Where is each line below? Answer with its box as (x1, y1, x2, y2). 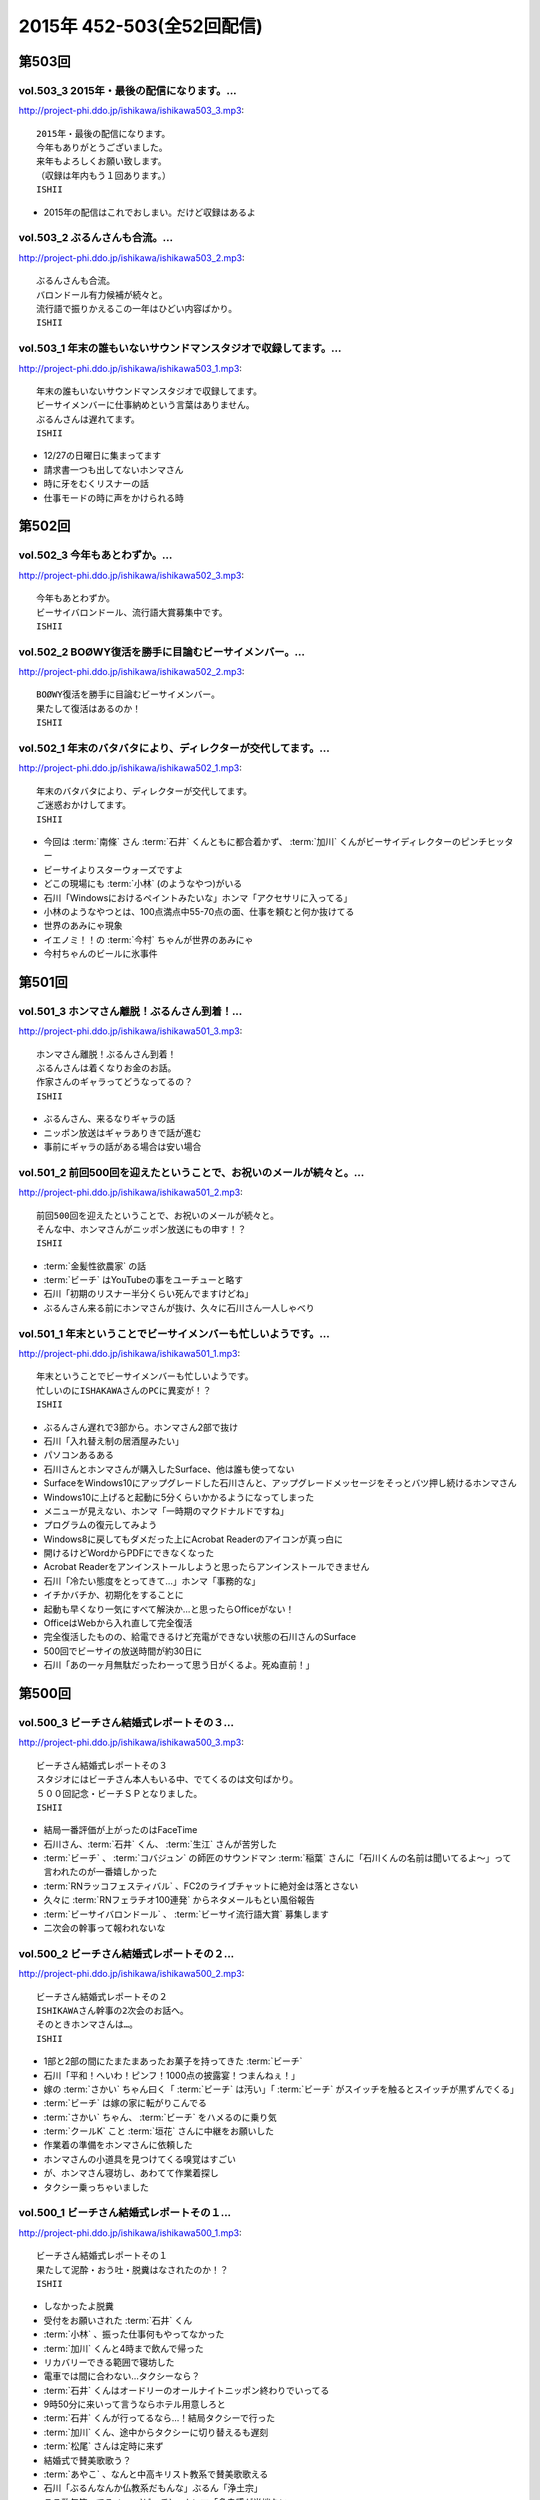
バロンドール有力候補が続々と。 (36, 289, 168, 300)
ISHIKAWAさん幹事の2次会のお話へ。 (36, 2005, 189, 2016)
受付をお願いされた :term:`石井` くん (43, 2314, 193, 2326)
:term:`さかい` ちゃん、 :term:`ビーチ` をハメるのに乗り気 (43, 2111, 277, 2123)
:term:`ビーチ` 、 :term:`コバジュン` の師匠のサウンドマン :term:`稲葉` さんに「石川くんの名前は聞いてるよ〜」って (43, 1852, 512, 1864)
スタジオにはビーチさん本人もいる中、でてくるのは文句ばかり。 (36, 1774, 299, 1785)
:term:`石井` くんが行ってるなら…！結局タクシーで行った (43, 2412, 275, 2424)
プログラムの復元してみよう (43, 1519, 158, 1531)
